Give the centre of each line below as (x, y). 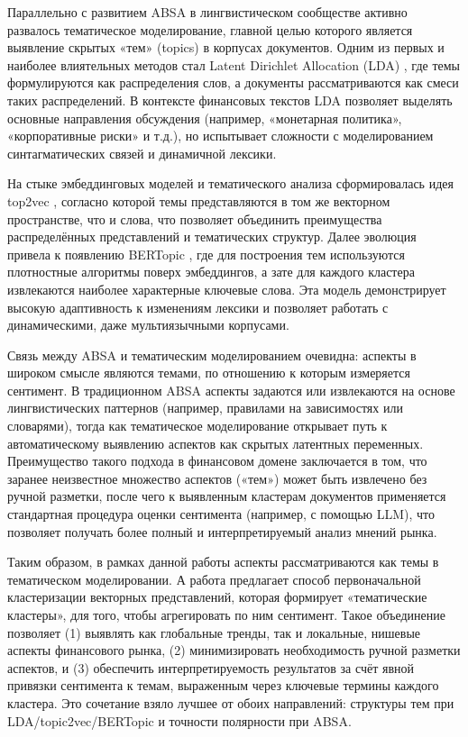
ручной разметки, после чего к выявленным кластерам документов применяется (227, 496)
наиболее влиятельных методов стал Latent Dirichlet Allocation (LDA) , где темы (234, 64)
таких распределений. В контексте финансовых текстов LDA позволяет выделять (230, 100)
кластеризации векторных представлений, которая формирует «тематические (217, 597)
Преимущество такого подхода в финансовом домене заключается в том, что (217, 461)
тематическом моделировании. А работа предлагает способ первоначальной (214, 579)
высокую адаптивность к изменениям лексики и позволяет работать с (198, 307)
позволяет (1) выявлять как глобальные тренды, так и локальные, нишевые (214, 632)
